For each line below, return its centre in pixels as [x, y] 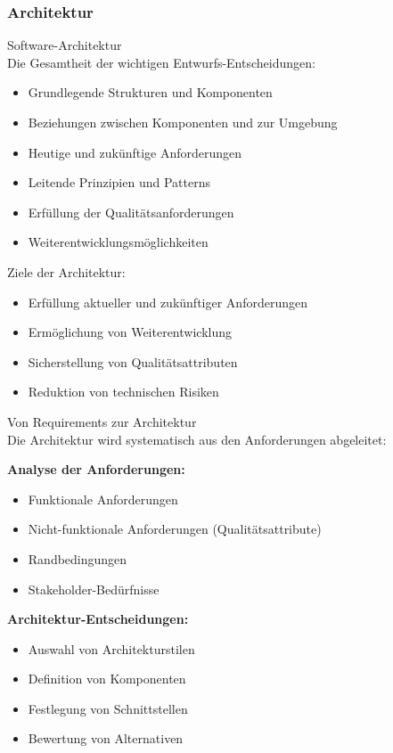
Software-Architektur [65, 45]
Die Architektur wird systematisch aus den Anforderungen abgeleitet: [197, 439]
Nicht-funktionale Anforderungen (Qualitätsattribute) [175, 529]
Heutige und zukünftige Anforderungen [135, 152]
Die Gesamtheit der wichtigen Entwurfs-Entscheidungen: [161, 62]
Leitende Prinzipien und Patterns [119, 182]
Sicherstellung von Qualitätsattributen [133, 361]
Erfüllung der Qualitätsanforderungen [131, 212]
